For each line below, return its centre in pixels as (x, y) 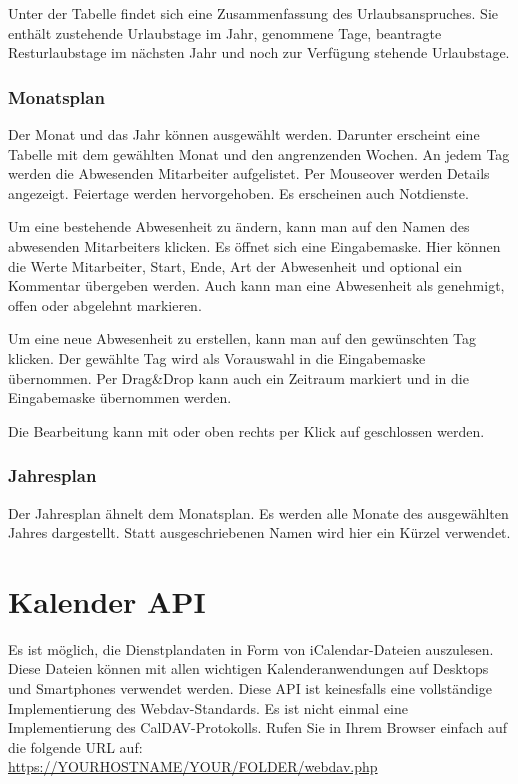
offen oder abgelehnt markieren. (105, 304)
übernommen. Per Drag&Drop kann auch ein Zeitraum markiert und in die (238, 377)
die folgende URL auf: (75, 746)
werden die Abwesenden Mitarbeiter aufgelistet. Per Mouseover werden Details (249, 173)
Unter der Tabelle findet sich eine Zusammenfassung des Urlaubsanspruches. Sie (253, 13)
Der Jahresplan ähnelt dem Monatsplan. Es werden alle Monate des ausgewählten (258, 512)
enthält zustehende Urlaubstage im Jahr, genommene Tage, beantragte (225, 32)
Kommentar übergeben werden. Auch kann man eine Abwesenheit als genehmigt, (256, 285)
